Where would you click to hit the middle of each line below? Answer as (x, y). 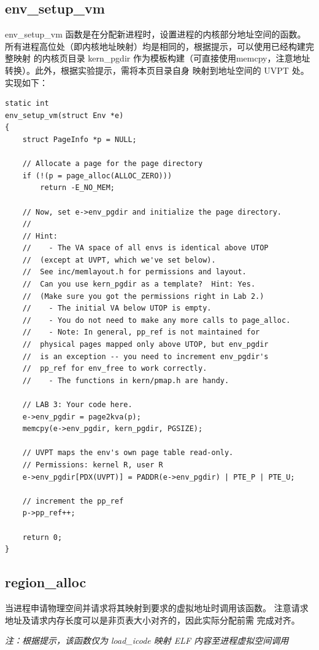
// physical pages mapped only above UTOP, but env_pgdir (145, 345)
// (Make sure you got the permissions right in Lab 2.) (143, 296)
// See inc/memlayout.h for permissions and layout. (134, 272)
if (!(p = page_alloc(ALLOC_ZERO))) (97, 176)
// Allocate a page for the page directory (113, 164)
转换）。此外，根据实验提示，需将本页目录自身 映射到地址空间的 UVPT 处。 (157, 70)
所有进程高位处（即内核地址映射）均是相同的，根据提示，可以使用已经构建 (155, 46)
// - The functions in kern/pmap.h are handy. (126, 380)
